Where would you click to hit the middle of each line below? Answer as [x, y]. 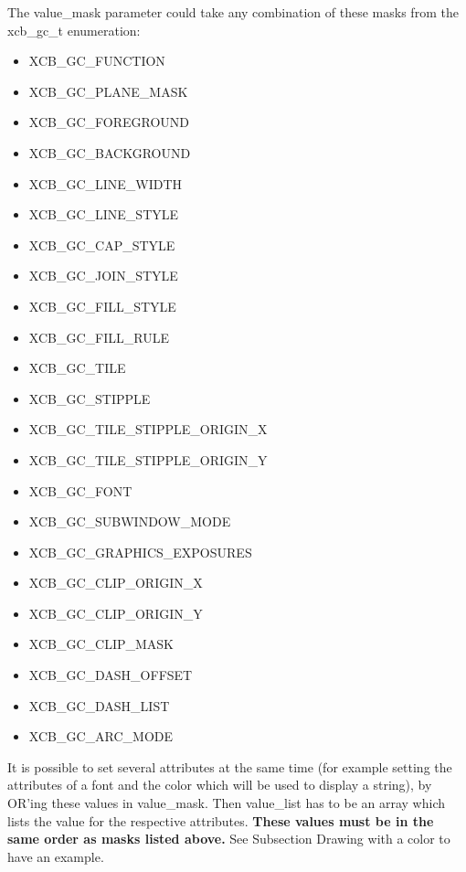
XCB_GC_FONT [80, 490]
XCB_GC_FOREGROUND [109, 122]
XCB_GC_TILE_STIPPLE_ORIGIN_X [148, 429]
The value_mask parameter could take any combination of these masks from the [233, 12]
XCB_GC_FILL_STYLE [102, 306]
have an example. [56, 856]
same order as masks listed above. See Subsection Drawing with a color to [229, 839]
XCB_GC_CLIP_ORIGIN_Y [116, 613]
